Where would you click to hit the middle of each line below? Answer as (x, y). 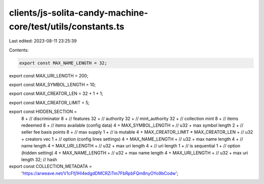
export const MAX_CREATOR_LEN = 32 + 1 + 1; (56, 93)
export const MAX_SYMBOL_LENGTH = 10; (53, 85)
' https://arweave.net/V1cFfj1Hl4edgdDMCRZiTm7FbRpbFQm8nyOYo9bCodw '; (100, 173)
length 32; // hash (39, 160)
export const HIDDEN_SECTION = (43, 112)
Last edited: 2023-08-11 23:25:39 (43, 41)
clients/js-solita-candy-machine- (79, 13)
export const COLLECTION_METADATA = (51, 166)
